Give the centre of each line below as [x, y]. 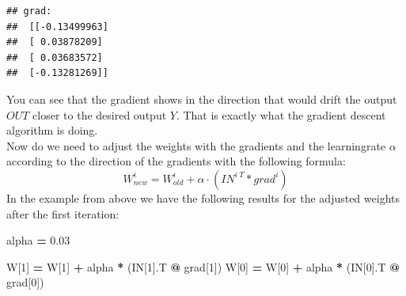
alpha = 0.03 [38, 240]
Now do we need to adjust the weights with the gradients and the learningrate [196, 145]
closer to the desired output [100, 114]
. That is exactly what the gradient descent [281, 114]
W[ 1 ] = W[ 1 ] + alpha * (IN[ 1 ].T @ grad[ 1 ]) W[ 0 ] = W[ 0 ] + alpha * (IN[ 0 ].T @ [203, 266]
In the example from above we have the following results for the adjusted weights [203, 197]
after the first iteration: [63, 213]
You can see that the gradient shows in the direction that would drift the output [202, 99]
